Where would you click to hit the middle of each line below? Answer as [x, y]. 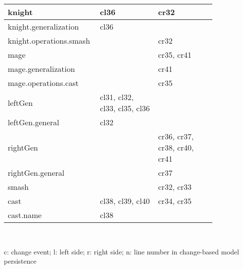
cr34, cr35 [175, 201]
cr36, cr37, [176, 136]
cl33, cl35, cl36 [125, 108]
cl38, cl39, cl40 [125, 201]
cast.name [25, 215]
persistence [20, 261]
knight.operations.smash [49, 41]
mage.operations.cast [43, 83]
